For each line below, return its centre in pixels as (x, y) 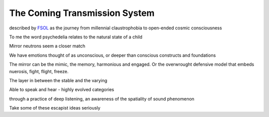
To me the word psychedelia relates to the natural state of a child (76, 37)
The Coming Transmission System (82, 13)
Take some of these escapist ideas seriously (55, 108)
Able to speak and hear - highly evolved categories (62, 90)
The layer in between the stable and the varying (58, 80)
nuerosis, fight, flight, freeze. (39, 71)
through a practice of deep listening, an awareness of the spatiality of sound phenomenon (102, 99)
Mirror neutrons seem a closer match (47, 46)
